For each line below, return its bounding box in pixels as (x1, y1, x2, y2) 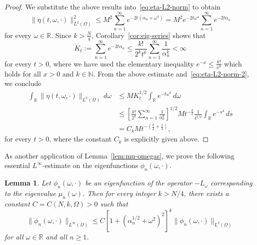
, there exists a (183, 188, 229, 198)
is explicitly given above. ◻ (124, 133, 209, 144)
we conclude (4, 78, 41, 88)
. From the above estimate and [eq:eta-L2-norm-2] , (93, 68, 249, 78)
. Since (51, 29, 71, 40)
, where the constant (49, 133, 112, 144)
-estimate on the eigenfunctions (42, 160, 138, 170)
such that (100, 198, 128, 208)
